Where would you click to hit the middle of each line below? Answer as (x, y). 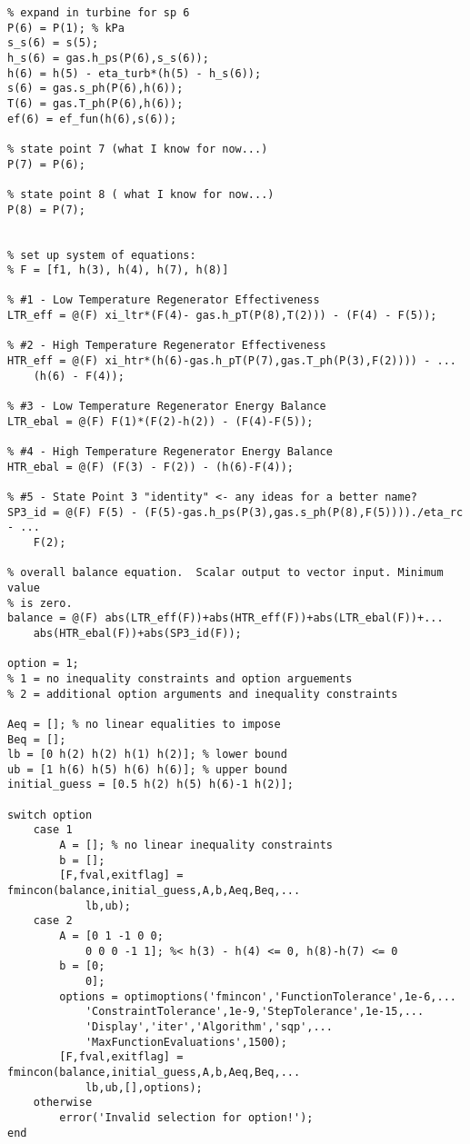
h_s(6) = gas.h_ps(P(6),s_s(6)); (108, 58)
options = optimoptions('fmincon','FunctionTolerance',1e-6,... (258, 996)
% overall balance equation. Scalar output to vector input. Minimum (225, 573)
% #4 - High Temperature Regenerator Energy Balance (170, 452)
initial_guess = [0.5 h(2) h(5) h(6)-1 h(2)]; (150, 785)
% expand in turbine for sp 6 (99, 13)
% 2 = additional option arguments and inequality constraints (203, 694)
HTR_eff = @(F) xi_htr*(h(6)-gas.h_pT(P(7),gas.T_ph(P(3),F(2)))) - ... (232, 361)
